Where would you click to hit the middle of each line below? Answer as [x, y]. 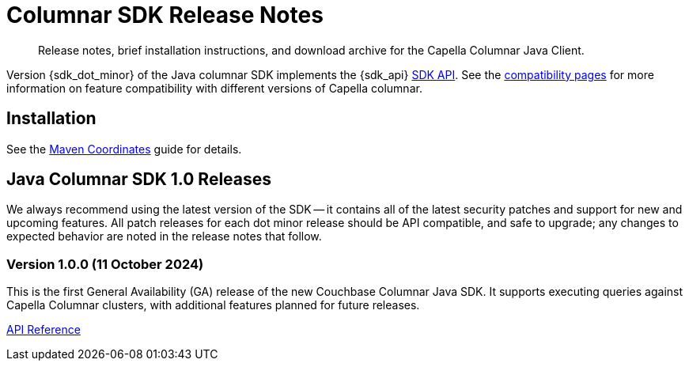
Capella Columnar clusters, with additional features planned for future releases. [213, 305]
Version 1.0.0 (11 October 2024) [105, 264]
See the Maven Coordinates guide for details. [124, 149]
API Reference [44, 330]
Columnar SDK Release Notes [165, 15]
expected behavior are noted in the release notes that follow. [164, 236]
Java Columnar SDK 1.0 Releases [139, 180]
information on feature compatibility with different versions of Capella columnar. [214, 88]
